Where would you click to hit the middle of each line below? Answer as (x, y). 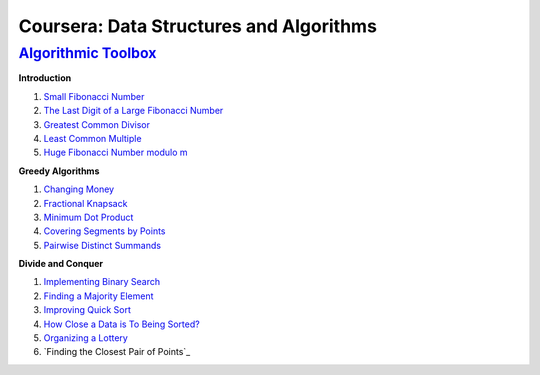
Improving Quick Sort (87, 310)
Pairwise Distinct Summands (102, 245)
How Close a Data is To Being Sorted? (121, 324)
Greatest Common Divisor (96, 124)
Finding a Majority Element (98, 296)
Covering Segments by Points (104, 231)
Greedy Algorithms (59, 171)
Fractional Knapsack (85, 203)
